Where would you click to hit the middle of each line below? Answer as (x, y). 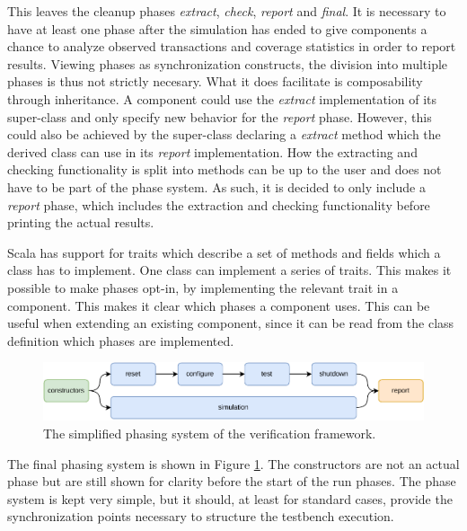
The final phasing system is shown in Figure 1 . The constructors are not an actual (233, 463)
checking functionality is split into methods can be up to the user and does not (225, 169)
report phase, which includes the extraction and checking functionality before (219, 204)
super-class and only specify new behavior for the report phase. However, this (220, 116)
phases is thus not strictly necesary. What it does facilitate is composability (215, 81)
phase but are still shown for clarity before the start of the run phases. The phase (232, 481)
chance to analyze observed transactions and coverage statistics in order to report (232, 46)
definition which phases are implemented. (121, 340)
